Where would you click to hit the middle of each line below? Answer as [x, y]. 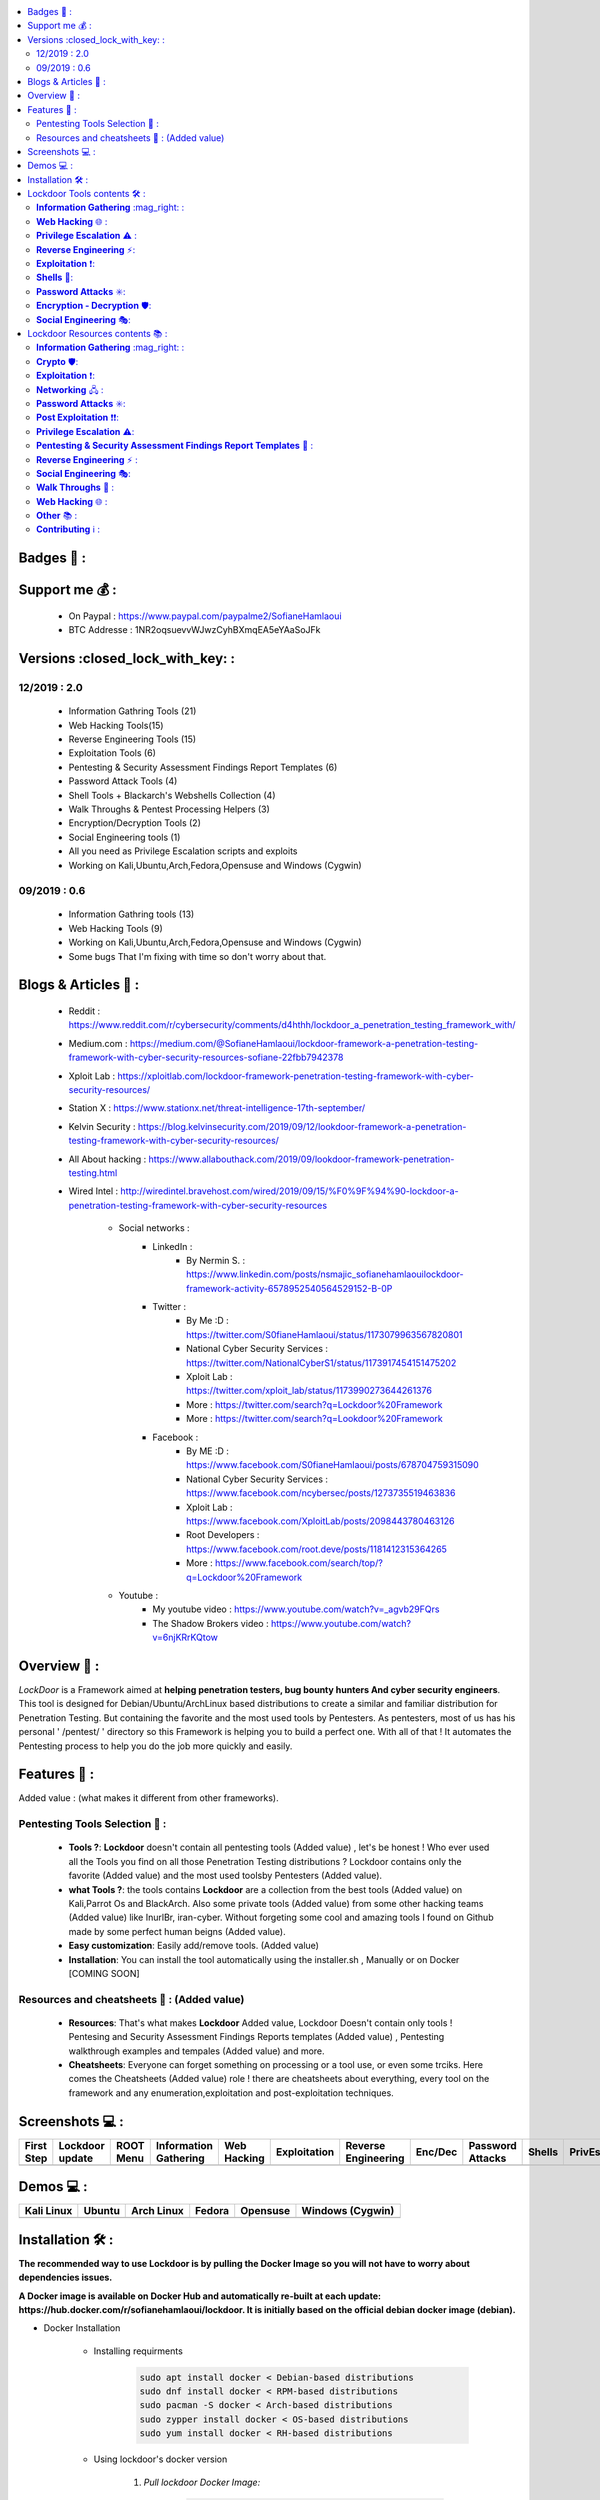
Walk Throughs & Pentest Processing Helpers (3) [169, 809]
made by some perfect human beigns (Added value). [177, 1931]
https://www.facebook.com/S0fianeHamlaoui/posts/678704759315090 [332, 1465]
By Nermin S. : [216, 1260]
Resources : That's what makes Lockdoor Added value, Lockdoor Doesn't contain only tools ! [260, 2022]
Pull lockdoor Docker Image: [202, 2482]
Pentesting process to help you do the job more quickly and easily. [155, 1746]
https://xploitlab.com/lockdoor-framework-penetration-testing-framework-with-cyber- [295, 1076]
